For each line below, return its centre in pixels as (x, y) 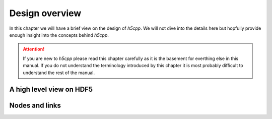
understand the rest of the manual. (59, 73)
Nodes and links (35, 106)
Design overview (45, 13)
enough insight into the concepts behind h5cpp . (59, 35)
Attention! (34, 49)
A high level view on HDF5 (51, 90)
